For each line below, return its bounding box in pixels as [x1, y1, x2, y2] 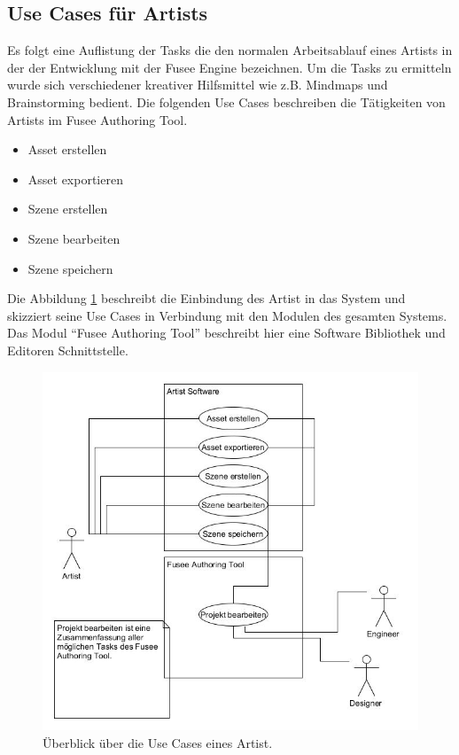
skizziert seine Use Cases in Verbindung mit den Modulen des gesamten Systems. [7, 306, 447, 324]
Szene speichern [27, 259, 113, 277]
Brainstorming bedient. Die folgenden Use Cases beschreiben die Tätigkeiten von [7, 92, 446, 111]
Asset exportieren [27, 169, 123, 188]
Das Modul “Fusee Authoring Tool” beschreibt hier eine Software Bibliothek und [7, 323, 446, 342]
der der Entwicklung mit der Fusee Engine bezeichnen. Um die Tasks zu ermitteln [7, 58, 452, 76]
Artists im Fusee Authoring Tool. [7, 110, 188, 128]
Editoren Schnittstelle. [7, 340, 128, 359]
